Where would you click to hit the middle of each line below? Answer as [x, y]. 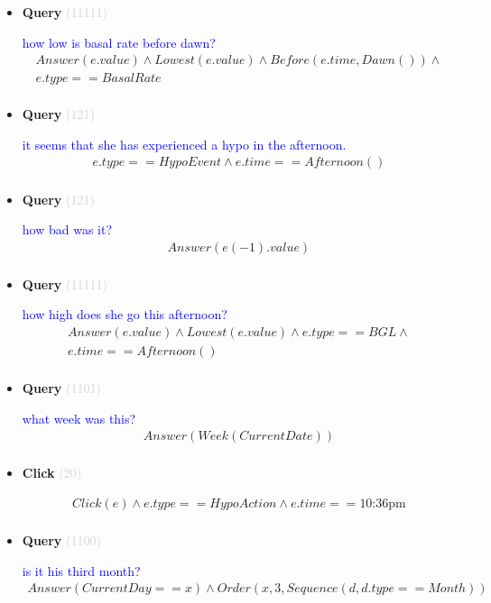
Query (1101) [61, 388]
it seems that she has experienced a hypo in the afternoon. [184, 144]
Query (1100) [61, 539]
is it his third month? [81, 570]
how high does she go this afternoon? [125, 314]
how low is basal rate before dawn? [119, 42]
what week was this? [79, 418]
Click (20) [52, 473]
